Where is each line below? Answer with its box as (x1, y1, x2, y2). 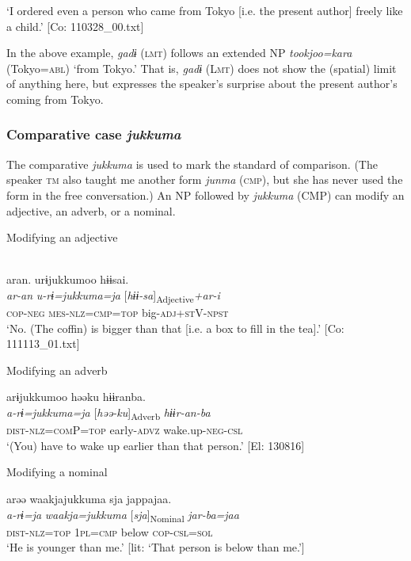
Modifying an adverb (6, 361, 108, 378)
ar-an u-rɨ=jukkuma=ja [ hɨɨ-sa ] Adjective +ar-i (6, 286, 220, 305)
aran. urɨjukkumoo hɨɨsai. (6, 271, 129, 288)
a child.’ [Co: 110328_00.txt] (6, 17, 144, 34)
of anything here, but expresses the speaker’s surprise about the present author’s (6, 75, 398, 92)
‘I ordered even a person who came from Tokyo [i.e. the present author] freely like (6, 2, 403, 18)
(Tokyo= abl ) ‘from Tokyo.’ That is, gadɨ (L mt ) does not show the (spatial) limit (6, 59, 397, 76)
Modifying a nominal (6, 464, 108, 480)
